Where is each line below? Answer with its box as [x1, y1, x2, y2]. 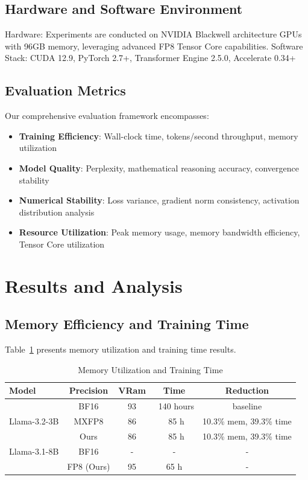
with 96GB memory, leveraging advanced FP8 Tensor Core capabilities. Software [5, 39, 303, 52]
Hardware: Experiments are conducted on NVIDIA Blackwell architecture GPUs [5, 28, 302, 40]
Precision [69, 384, 108, 397]
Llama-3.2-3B [9, 414, 59, 427]
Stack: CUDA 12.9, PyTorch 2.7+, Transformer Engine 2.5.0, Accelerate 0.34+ [5, 51, 296, 64]
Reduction [225, 384, 269, 397]
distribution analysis [19, 205, 95, 218]
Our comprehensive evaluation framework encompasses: [5, 109, 209, 122]
